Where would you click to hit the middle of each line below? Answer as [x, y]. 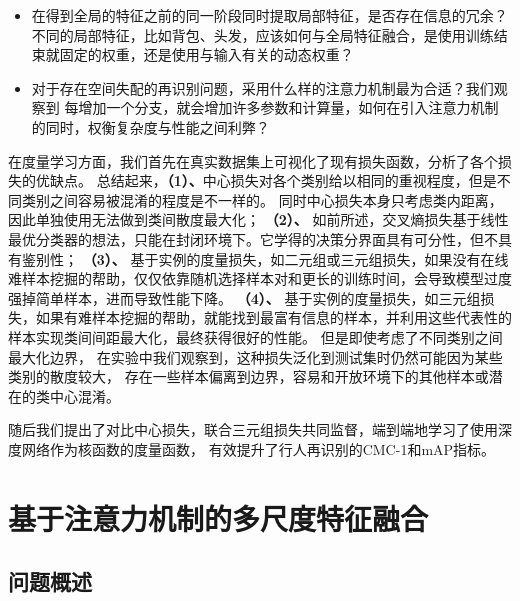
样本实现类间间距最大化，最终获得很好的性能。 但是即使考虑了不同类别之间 [255, 336]
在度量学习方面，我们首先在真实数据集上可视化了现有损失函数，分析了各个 [253, 160]
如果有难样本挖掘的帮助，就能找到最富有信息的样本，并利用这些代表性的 [273, 317]
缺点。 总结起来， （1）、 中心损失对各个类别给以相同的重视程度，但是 [273, 180]
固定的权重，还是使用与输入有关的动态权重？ [206, 54]
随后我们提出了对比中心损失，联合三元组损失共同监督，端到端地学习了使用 [253, 429]
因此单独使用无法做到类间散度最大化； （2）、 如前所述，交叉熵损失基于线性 [258, 219]
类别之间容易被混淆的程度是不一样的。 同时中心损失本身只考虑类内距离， [262, 199]
